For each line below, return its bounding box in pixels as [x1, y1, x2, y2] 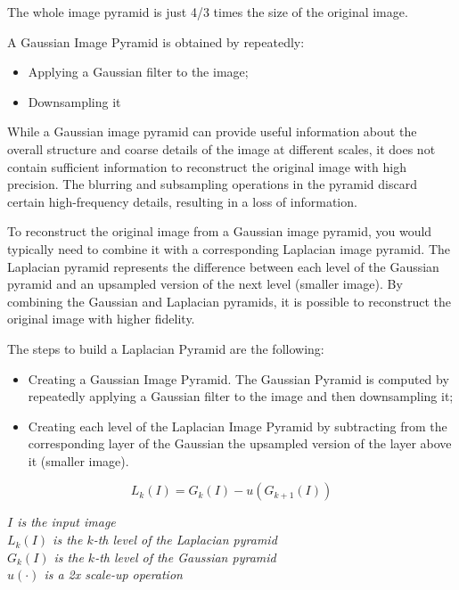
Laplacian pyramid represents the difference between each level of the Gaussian [7, 257, 439, 275]
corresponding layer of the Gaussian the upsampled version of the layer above [28, 434, 452, 453]
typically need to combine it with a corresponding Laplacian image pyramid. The [7, 239, 451, 258]
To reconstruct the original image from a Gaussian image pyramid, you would [7, 222, 432, 241]
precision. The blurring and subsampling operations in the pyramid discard [7, 175, 417, 193]
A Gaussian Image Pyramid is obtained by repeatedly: [7, 32, 305, 51]
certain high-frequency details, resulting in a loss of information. [7, 192, 357, 210]
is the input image [17, 512, 116, 531]
